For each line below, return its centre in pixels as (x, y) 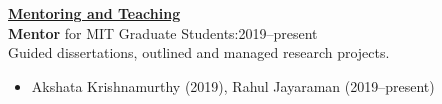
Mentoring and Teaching (94, 13)
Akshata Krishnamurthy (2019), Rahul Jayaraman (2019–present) (233, 85)
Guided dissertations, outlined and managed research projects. (199, 52)
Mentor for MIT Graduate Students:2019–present (163, 32)
